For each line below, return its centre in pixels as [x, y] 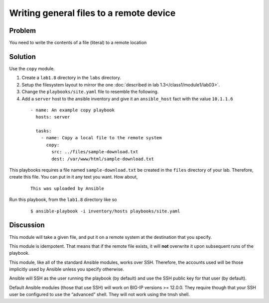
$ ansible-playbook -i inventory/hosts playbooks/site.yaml [105, 211]
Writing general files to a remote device [92, 13]
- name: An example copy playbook [72, 110]
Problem [23, 31]
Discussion [27, 225]
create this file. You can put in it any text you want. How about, [73, 177]
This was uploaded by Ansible [67, 188]
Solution [22, 56]
